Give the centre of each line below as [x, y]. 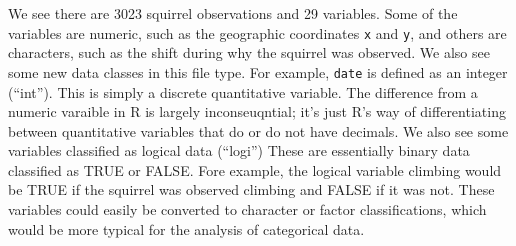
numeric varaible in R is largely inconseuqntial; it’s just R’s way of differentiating [257, 111]
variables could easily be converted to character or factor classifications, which [247, 209]
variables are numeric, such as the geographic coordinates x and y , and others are [257, 32]
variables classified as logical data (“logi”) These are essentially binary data [239, 150]
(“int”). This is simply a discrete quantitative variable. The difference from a [243, 91]
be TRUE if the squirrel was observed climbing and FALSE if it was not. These [251, 189]
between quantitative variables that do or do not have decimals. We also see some [258, 130]
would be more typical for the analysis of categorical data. [186, 228]
